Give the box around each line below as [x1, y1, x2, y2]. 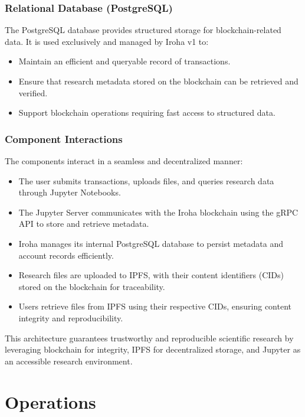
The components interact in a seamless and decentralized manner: [5, 155, 243, 167]
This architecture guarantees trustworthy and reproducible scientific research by [5, 331, 294, 344]
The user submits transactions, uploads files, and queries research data [18, 174, 274, 187]
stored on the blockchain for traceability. [18, 280, 165, 292]
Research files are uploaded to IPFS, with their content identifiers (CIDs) [18, 269, 284, 281]
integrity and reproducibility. [18, 311, 123, 324]
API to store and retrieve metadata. [18, 217, 149, 230]
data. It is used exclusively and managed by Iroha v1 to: [5, 35, 209, 47]
